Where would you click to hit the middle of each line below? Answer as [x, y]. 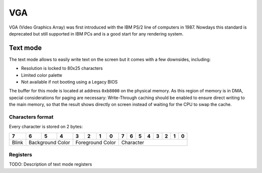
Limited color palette [42, 75]
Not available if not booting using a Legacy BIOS [69, 82]
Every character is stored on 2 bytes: [46, 127]
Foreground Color [96, 142]
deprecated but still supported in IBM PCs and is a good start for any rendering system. [96, 34]
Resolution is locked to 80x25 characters [62, 69]
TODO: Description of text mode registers [50, 164]
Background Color [49, 142]
